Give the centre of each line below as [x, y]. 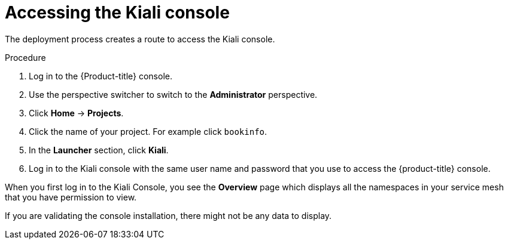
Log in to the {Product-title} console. [101, 76]
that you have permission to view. [71, 197]
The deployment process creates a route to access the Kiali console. [140, 39]
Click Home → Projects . [76, 113]
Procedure [25, 57]
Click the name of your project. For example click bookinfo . [148, 131]
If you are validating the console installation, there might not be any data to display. [168, 215]
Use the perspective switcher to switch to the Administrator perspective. [173, 94]
